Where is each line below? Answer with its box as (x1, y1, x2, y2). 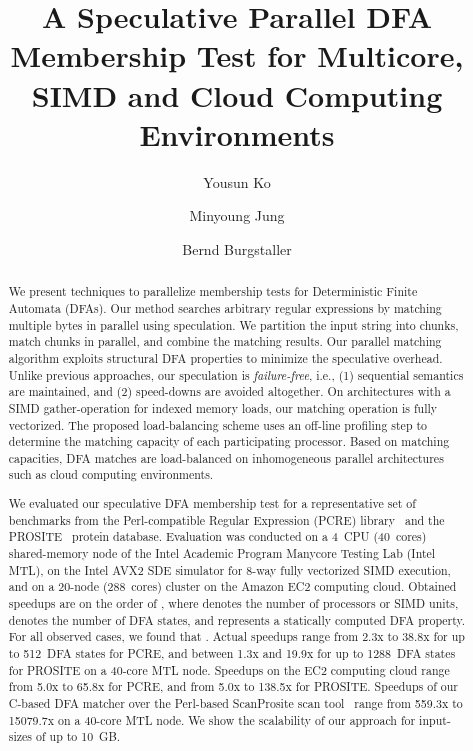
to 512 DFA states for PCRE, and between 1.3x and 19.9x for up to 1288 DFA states (8, 644, 456, 661)
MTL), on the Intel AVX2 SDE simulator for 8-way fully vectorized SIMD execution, (8, 561, 451, 578)
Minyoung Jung (189, 205, 285, 226)
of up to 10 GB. (35, 728, 121, 745)
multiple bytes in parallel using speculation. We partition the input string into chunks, (8, 316, 459, 333)
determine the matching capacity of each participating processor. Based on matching (8, 433, 450, 450)
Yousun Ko (203, 171, 271, 192)
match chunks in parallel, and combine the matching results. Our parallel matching (8, 333, 442, 350)
